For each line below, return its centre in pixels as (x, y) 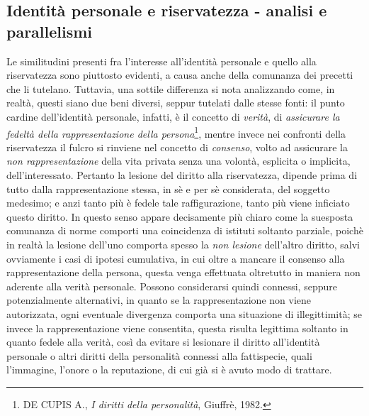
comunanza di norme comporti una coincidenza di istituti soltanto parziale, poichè (185, 230)
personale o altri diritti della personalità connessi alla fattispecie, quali (159, 355)
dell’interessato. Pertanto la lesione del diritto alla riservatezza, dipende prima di (182, 175)
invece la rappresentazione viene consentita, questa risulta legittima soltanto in (177, 328)
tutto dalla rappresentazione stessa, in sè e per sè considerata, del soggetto (168, 188)
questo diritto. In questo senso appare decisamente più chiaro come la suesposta (180, 216)
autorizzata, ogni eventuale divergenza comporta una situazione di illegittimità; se (184, 313)
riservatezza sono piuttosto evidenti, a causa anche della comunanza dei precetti (180, 75)
